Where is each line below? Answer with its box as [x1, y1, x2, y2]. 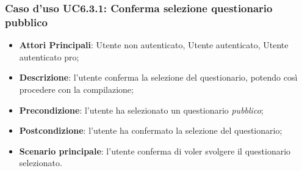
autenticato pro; [19, 50, 79, 63]
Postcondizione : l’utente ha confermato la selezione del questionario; [19, 124, 282, 137]
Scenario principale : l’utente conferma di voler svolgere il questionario [19, 144, 291, 157]
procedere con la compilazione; [19, 82, 134, 95]
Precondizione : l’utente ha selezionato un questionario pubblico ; [19, 103, 264, 116]
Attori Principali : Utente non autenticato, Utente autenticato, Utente [19, 38, 289, 51]
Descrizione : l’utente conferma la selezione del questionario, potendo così [19, 71, 298, 84]
